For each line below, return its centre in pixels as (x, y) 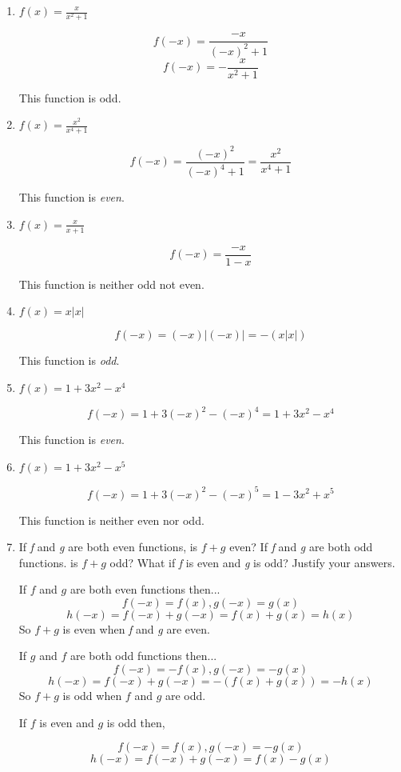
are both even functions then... (145, 589)
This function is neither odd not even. (111, 284)
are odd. (185, 696)
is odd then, (136, 722)
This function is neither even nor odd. (111, 520)
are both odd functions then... (143, 656)
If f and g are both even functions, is (108, 547)
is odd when (92, 696)
